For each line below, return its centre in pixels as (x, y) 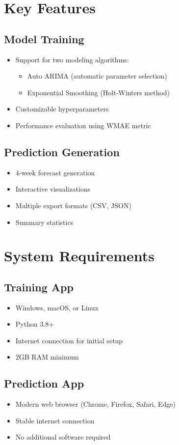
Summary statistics (44, 222)
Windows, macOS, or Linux (57, 307)
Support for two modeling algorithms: (72, 59)
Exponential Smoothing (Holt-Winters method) (99, 92)
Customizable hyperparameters (62, 109)
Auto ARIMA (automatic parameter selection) (97, 76)
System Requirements (79, 256)
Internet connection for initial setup (69, 340)
